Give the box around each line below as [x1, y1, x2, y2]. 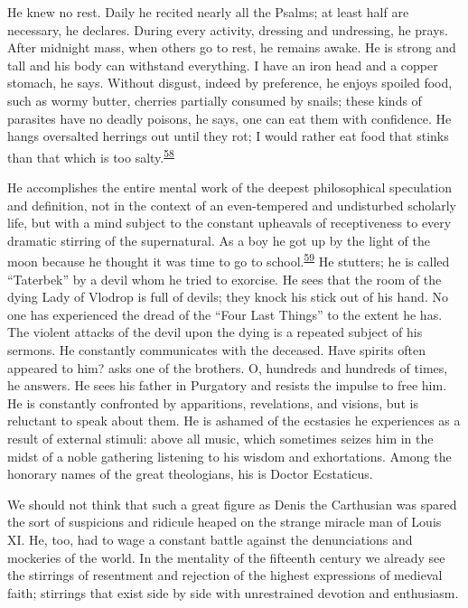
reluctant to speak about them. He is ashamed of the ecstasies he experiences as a [7, 411, 461, 430]
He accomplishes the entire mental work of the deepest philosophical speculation [7, 178, 452, 196]
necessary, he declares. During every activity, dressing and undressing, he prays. [7, 20, 448, 39]
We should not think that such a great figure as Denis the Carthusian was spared [7, 494, 457, 513]
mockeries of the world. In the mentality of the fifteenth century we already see [7, 547, 445, 566]
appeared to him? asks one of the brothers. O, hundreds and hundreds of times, [7, 358, 448, 377]
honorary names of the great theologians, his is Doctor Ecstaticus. [7, 464, 373, 483]
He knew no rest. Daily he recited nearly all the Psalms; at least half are [7, 3, 409, 21]
